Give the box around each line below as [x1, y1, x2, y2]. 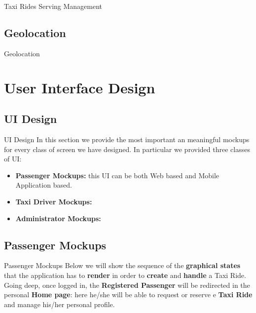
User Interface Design [4, 77, 155, 97]
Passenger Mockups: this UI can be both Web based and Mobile [15, 170, 219, 180]
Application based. [15, 180, 72, 190]
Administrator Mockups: [15, 213, 101, 223]
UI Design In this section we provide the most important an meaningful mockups [4, 134, 250, 144]
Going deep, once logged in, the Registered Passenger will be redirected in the [4, 279, 250, 290]
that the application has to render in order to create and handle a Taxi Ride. [4, 270, 246, 280]
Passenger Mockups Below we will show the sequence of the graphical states [4, 260, 241, 271]
